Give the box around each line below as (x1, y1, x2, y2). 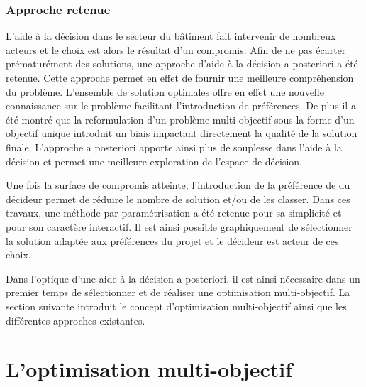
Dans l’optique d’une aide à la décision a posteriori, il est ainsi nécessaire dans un (6, 271, 360, 285)
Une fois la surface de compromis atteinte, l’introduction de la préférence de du (6, 178, 350, 192)
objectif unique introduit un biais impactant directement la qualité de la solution (6, 126, 357, 141)
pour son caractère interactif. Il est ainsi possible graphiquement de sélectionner (6, 219, 353, 234)
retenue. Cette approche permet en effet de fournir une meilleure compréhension (6, 70, 354, 85)
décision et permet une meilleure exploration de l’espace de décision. (6, 153, 302, 168)
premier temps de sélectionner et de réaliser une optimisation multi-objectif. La (6, 285, 350, 300)
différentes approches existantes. (6, 312, 145, 327)
